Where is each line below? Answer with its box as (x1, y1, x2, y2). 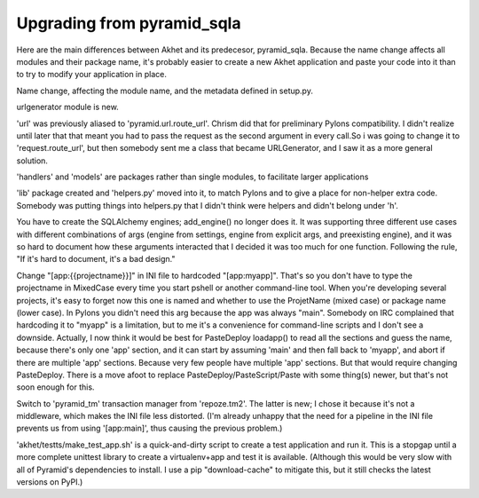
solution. (16, 155, 49, 166)
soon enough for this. (16, 382, 95, 392)
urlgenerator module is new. (16, 102, 119, 113)
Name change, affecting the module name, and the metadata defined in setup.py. (16, 85, 314, 96)
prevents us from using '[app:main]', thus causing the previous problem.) (16, 423, 283, 434)
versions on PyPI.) (16, 477, 83, 487)
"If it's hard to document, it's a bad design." (16, 254, 177, 265)
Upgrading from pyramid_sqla (16, 13, 241, 33)
